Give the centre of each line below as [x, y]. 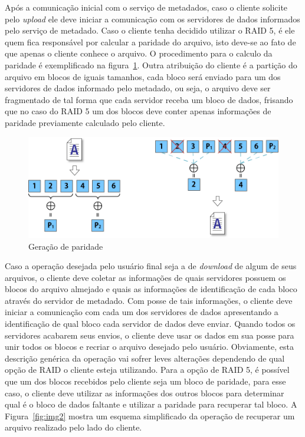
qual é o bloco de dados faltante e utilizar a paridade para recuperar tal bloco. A [151, 404]
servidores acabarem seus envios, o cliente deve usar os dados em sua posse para [150, 335]
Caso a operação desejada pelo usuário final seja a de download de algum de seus [151, 266]
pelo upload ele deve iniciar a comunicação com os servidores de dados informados [152, 19]
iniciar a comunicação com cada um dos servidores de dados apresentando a [142, 312]
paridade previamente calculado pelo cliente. [85, 122]
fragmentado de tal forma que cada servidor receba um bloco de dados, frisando [149, 99]
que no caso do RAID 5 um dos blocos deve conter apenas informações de [138, 111]
